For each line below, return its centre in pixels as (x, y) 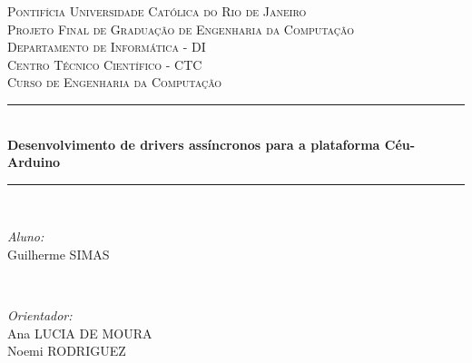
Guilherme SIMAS (59, 254)
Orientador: (40, 315)
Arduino (34, 162)
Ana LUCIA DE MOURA (80, 333)
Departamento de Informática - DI (107, 47)
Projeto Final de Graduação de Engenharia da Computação (181, 29)
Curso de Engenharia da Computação (115, 82)
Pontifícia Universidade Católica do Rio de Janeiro (157, 11)
